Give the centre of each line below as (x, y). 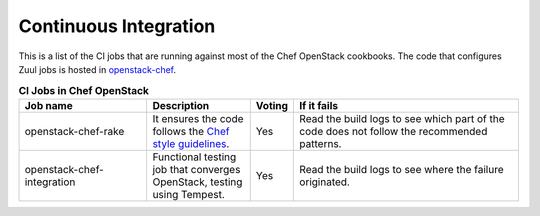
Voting (272, 105)
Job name (49, 105)
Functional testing (194, 157)
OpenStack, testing (197, 182)
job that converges (196, 169)
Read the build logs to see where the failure (401, 169)
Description (181, 105)
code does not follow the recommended (393, 131)
